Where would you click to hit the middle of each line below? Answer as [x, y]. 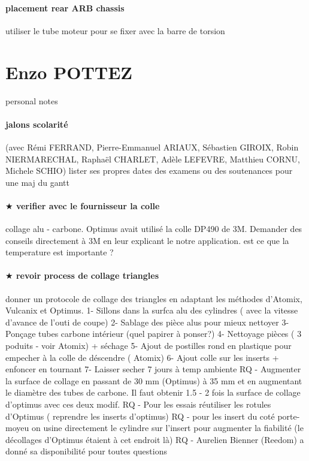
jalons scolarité [37, 124]
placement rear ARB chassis [65, 7]
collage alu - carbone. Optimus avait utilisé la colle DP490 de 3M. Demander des [154, 229]
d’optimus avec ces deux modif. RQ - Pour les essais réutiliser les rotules [138, 404]
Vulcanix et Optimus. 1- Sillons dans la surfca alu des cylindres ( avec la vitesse [152, 310]
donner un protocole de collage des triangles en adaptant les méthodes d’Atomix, [154, 298]
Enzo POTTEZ [69, 72]
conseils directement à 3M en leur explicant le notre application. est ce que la [147, 240]
